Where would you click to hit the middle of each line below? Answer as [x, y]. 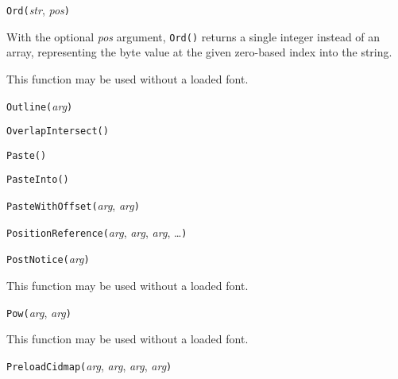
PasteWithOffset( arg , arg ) [73, 205]
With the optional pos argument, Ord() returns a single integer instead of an [193, 36]
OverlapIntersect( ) [58, 131]
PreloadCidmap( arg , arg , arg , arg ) [89, 365]
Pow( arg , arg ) [39, 312]
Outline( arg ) [40, 105]
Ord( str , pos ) [38, 10]
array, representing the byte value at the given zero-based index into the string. [199, 52]
